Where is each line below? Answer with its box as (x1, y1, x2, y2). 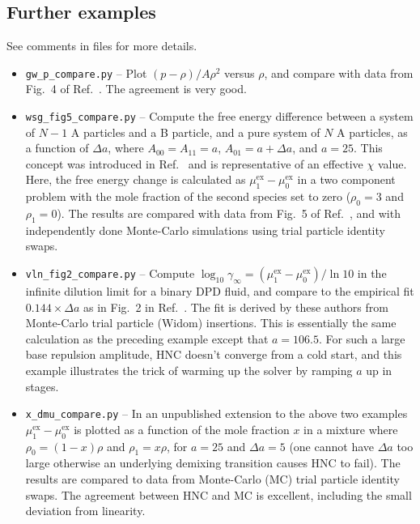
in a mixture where (303, 420, 398, 437)
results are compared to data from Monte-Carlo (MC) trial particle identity (25, 471, 400, 488)
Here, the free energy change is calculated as (25, 171, 246, 188)
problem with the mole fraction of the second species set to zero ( (25, 188, 351, 205)
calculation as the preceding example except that (25, 330, 269, 347)
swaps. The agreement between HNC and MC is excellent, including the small (25, 486, 412, 503)
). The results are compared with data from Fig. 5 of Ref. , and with (57, 205, 401, 222)
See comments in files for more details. (6, 37, 197, 54)
